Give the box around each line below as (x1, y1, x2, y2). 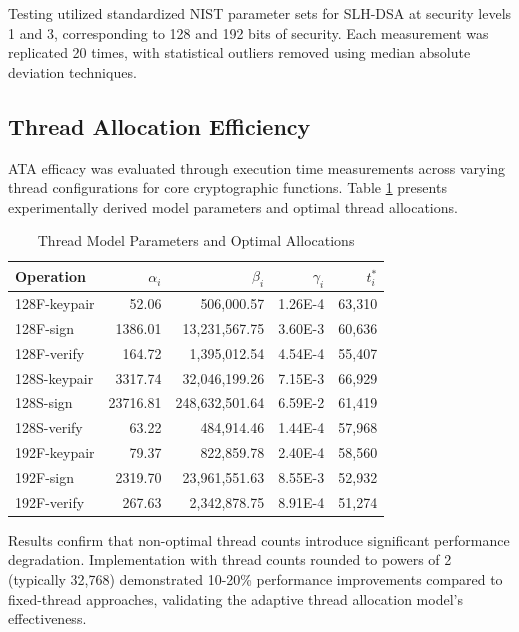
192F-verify (15, 491, 85, 512)
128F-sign (15, 317, 74, 338)
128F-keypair (15, 293, 95, 313)
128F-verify (15, 342, 85, 363)
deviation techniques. (8, 61, 137, 82)
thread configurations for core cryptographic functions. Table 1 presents (8, 177, 447, 198)
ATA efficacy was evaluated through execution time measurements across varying (8, 157, 506, 178)
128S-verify (15, 417, 83, 438)
